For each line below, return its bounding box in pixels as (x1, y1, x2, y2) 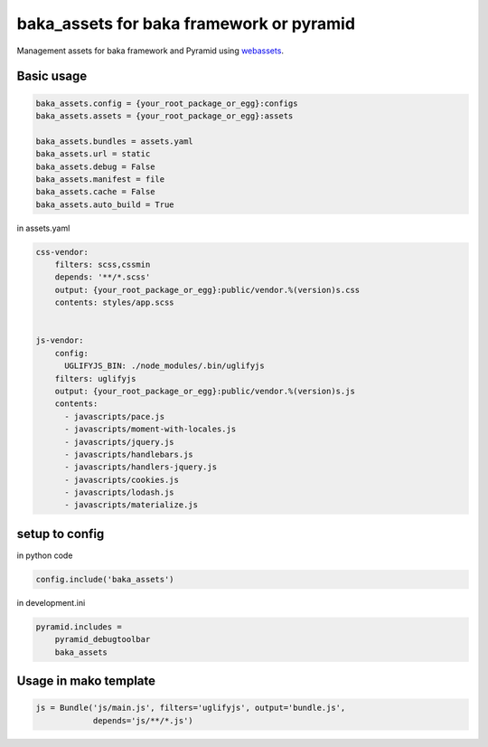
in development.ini (16, 597, 86, 608)
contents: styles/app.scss (54, 298, 175, 307)
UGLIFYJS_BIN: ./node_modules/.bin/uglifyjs (64, 361, 266, 371)
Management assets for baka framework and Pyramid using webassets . (16, 45, 285, 56)
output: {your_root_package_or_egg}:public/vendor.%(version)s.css (54, 285, 361, 295)
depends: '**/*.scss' (54, 272, 151, 282)
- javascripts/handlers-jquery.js (64, 462, 217, 472)
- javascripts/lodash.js (64, 487, 175, 497)
